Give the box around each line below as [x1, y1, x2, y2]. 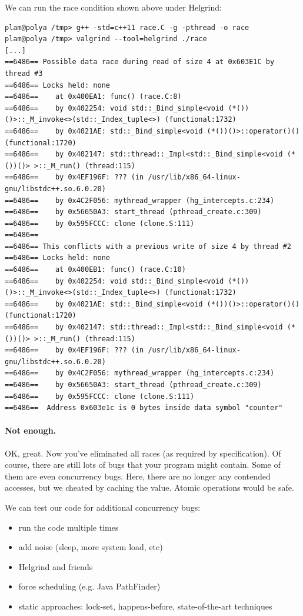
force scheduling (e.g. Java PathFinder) [18, 580, 161, 592]
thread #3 [5, 69, 43, 78]
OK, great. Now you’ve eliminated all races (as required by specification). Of [5, 447, 281, 459]
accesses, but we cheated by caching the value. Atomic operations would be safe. [5, 481, 294, 494]
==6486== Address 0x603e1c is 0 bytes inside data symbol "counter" [5, 404, 283, 412]
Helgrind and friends [18, 560, 93, 572]
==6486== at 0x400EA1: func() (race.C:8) [5, 92, 182, 101]
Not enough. [5, 424, 56, 437]
